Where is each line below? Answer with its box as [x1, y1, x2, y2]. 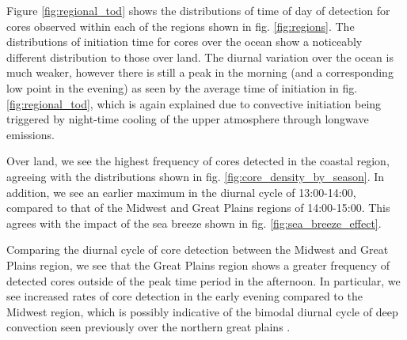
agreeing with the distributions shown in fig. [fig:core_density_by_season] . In [6, 168, 385, 184]
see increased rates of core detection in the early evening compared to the [6, 288, 363, 304]
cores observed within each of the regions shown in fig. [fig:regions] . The [6, 17, 355, 34]
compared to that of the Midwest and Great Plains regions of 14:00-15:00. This [6, 199, 390, 216]
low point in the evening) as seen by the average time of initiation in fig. [6, 79, 358, 96]
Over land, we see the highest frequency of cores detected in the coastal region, [6, 153, 390, 169]
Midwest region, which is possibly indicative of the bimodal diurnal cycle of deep [6, 303, 398, 319]
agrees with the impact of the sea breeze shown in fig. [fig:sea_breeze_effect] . [6, 214, 382, 231]
